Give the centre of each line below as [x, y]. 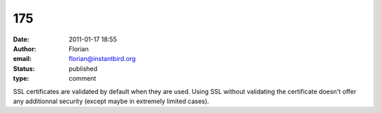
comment [83, 79]
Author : [25, 48]
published [83, 68]
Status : [24, 68]
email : [22, 59]
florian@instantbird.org [102, 59]
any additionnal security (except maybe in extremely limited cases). [111, 101]
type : [21, 79]
